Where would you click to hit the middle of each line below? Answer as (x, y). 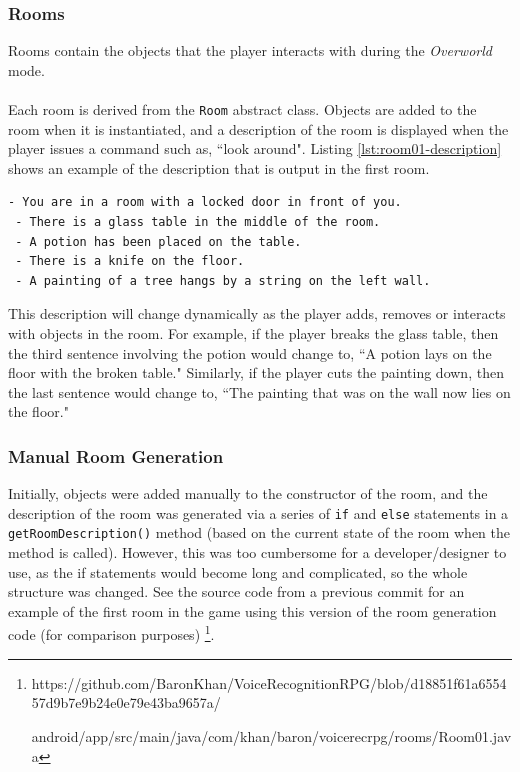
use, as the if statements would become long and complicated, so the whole (238, 571)
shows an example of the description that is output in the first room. (219, 167)
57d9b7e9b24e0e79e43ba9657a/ (126, 702)
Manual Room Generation (116, 455)
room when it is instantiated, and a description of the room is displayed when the (258, 128)
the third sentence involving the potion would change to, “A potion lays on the (250, 352)
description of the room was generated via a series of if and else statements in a (258, 512)
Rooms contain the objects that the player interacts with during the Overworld (250, 50)
